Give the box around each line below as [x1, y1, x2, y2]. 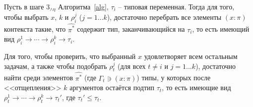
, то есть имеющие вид [162, 82, 231, 93]
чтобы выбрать [4, 12, 49, 22]
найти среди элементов [4, 72, 73, 83]
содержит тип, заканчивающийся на [77, 24, 185, 34]
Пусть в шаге [4, 1, 44, 11]
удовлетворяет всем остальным [144, 51, 238, 61]
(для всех [118, 60, 146, 71]
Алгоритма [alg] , [58, 1, 109, 11]
